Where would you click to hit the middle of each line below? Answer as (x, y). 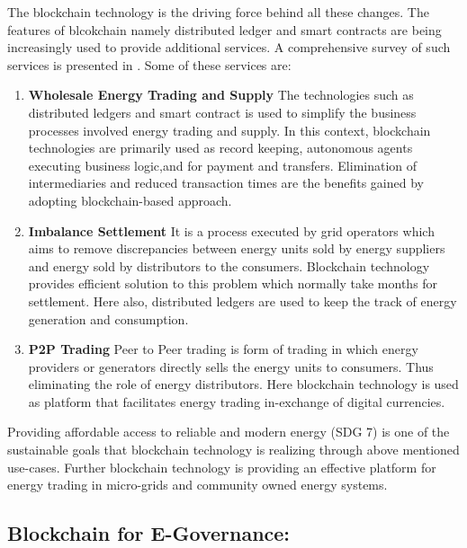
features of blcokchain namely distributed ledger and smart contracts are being (225, 29)
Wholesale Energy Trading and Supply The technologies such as (221, 95)
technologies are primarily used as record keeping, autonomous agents (220, 148)
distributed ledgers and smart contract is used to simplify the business (222, 112)
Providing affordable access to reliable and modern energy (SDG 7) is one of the (229, 432)
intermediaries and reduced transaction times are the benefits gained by (226, 183)
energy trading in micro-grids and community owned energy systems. (198, 485)
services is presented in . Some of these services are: (149, 64)
